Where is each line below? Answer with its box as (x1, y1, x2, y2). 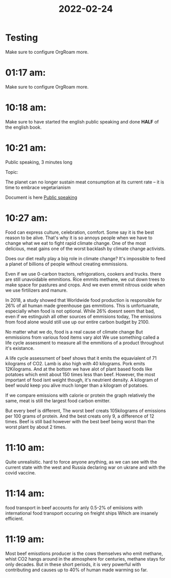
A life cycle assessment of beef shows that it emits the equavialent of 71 (5, 355, 157, 361)
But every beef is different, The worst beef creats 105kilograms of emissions (5, 407, 166, 414)
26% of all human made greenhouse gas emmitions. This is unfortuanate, (5, 302, 160, 308)
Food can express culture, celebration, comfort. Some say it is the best (5, 229, 154, 235)
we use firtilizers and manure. (5, 287, 68, 293)
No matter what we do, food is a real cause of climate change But (5, 328, 143, 335)
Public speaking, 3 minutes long (5, 159, 72, 165)
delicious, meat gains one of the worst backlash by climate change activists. (5, 245, 166, 252)
